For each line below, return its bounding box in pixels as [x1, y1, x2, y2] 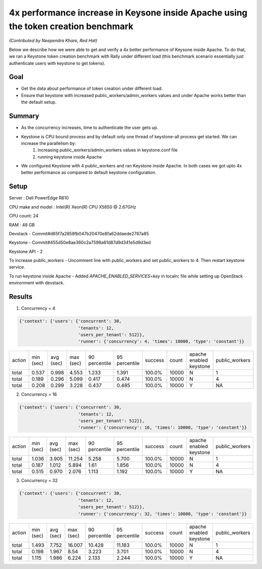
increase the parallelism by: [21, 140, 76, 146]
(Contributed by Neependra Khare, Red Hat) [9, 38, 98, 44]
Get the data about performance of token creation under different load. [21, 85, 163, 92]
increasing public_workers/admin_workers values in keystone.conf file [37, 147, 178, 153]
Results [9, 293, 33, 301]
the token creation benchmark [9, 21, 133, 32]
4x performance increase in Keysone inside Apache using [9, 7, 247, 18]
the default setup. [21, 99, 57, 105]
